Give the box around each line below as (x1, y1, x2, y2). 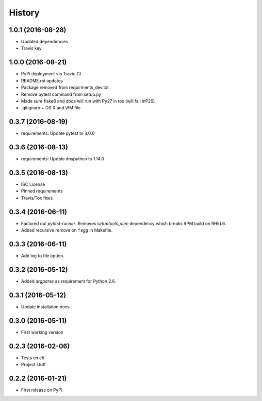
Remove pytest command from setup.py (21, 91, 101, 97)
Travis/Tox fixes (21, 195, 53, 201)
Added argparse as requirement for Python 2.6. (21, 278, 116, 284)
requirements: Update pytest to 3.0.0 (21, 130, 95, 136)
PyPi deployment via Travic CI (21, 71, 81, 77)
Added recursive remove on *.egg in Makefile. (21, 227, 113, 233)
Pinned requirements (21, 188, 63, 194)
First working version (21, 329, 64, 335)
